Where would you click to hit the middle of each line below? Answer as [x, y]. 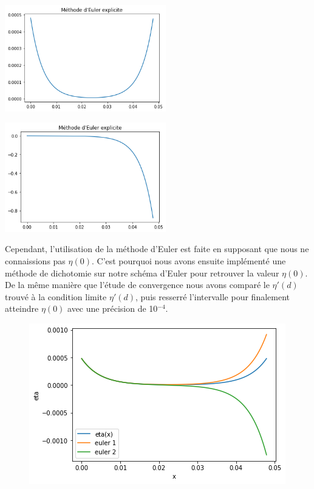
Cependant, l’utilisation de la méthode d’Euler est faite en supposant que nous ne [157, 249]
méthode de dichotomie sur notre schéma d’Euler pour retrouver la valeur [142, 273]
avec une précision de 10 [113, 308]
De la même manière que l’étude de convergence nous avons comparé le [137, 285]
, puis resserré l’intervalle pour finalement [213, 296]
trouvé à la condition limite [56, 296]
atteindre [22, 308]
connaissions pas [35, 260]
